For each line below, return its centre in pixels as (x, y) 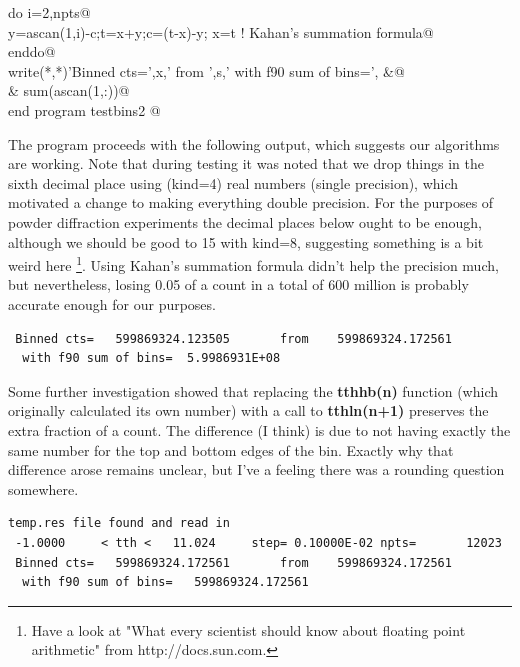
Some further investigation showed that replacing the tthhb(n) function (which (253, 390)
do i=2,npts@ (49, 12)
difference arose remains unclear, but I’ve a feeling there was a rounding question (256, 469)
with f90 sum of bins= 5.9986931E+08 (151, 358)
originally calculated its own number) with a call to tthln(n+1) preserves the (248, 410)
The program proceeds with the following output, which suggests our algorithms (254, 143)
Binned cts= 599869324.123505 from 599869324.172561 (233, 338)
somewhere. (43, 488)
